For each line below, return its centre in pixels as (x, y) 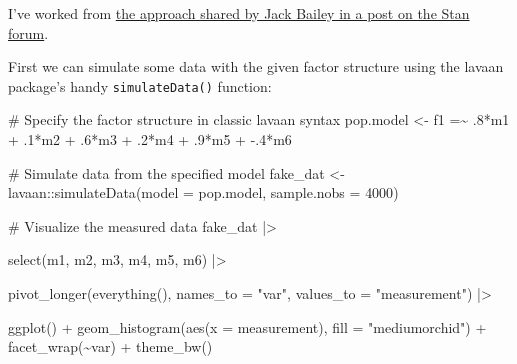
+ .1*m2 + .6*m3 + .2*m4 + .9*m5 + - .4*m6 (150, 139)
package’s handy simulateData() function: (140, 85)
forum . (28, 32)
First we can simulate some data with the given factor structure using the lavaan (256, 66)
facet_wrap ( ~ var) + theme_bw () (110, 346)
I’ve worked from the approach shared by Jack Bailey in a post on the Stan (239, 13)
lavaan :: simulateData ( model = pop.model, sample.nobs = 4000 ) (203, 192)
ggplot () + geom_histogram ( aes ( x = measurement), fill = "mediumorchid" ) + (247, 326)
